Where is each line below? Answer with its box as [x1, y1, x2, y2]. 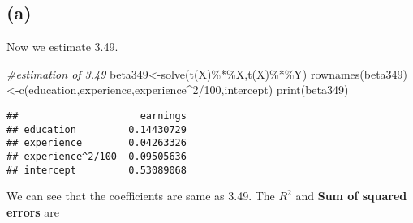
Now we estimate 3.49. [6, 38, 118, 55]
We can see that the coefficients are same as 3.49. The [6, 187, 275, 204]
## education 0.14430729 [6, 123, 187, 135]
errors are [6, 203, 60, 220]
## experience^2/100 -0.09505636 [6, 150, 187, 162]
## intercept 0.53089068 [6, 164, 187, 176]
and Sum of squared [295, 187, 407, 204]
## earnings [6, 109, 187, 122]
